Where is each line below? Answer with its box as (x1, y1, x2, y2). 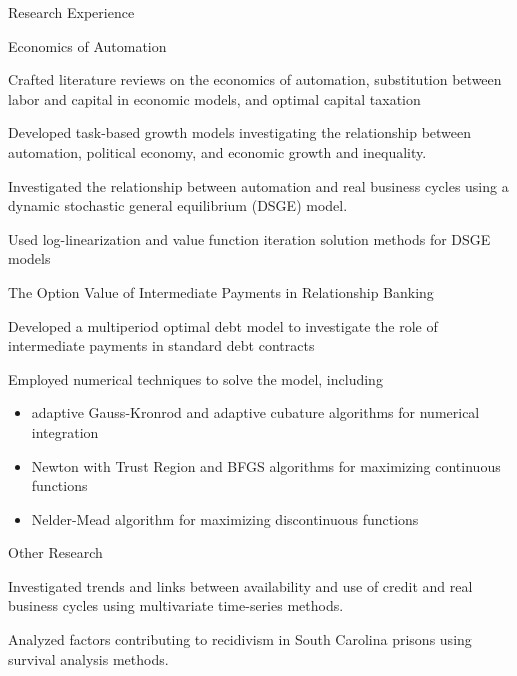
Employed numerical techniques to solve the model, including (8, 368, 383, 389)
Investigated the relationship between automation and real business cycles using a (8, 175, 509, 196)
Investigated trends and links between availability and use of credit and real (8, 575, 473, 596)
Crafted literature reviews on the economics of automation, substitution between (8, 69, 502, 90)
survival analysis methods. (8, 648, 169, 669)
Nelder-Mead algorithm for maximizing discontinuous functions (31, 508, 419, 529)
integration (31, 421, 99, 442)
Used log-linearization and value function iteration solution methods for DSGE (8, 228, 491, 249)
